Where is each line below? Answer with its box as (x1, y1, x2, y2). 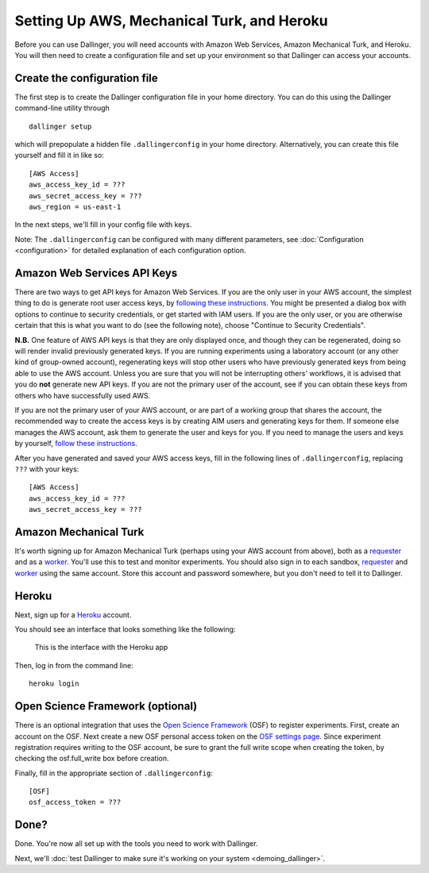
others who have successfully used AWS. (14, 390, 151, 400)
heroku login (29, 679, 79, 688)
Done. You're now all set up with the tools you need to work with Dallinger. (14, 839, 258, 848)
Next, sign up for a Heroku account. (14, 610, 132, 619)
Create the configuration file (14, 71, 158, 85)
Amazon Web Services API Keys (14, 266, 178, 279)
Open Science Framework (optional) (14, 699, 198, 713)
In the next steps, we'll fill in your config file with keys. (14, 220, 192, 229)
